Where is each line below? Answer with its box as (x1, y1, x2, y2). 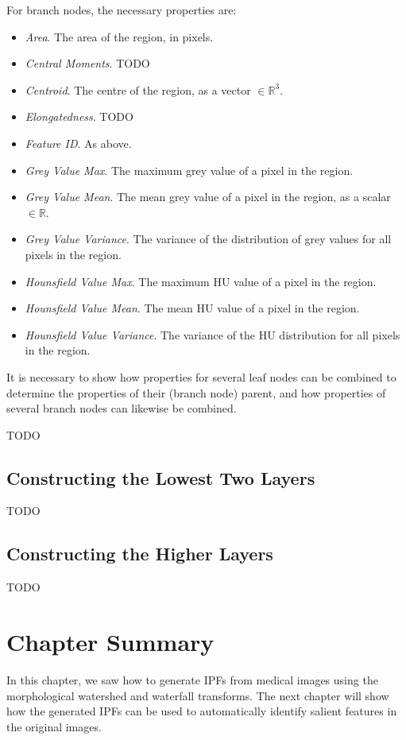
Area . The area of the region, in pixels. (25, 28, 214, 45)
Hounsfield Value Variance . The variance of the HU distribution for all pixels (25, 326, 400, 343)
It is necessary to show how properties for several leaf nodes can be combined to (6, 368, 396, 385)
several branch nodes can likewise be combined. (6, 400, 237, 416)
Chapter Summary (6, 626, 215, 658)
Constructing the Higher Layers (6, 541, 273, 566)
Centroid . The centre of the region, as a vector (25, 81, 251, 98)
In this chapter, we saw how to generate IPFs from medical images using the (6, 672, 378, 688)
